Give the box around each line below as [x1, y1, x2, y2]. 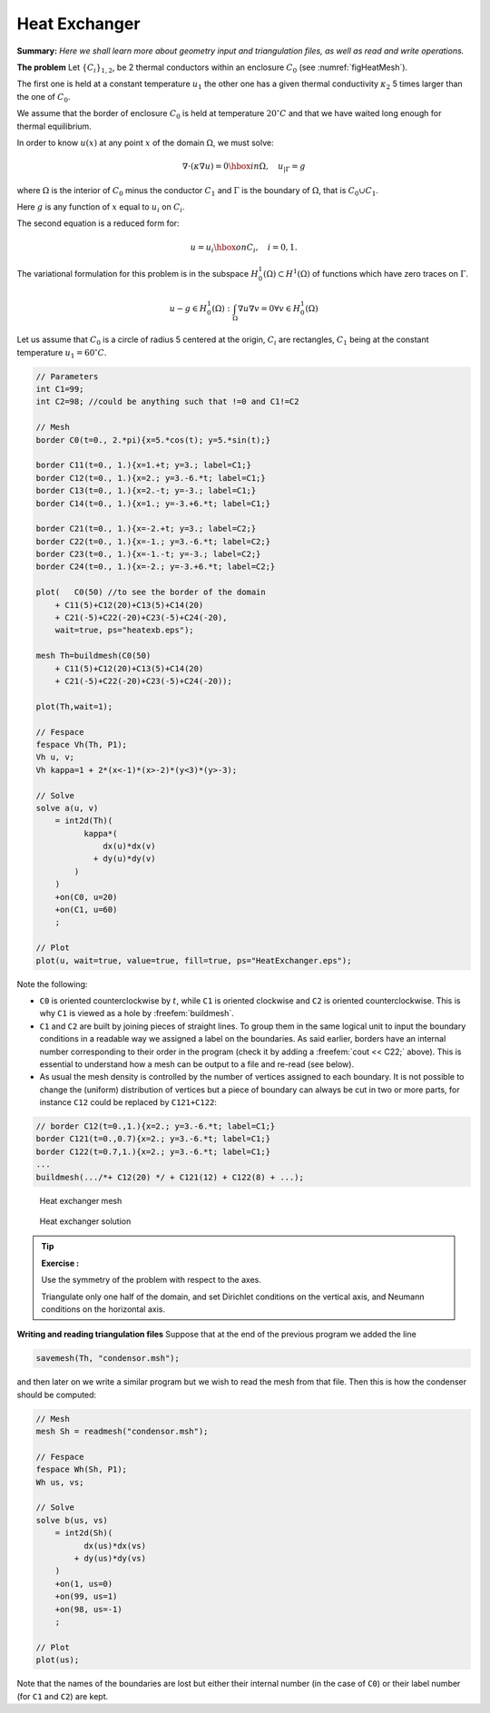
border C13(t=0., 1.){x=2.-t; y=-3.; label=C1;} [35, 485, 257, 496]
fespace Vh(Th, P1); [35, 739, 127, 749]
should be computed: [16, 1389, 97, 1400]
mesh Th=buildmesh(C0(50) [35, 651, 152, 661]
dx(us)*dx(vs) [83, 1541, 147, 1551]
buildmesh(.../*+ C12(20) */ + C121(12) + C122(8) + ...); [35, 1171, 304, 1182]
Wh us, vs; [35, 1477, 84, 1487]
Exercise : [41, 1258, 80, 1268]
